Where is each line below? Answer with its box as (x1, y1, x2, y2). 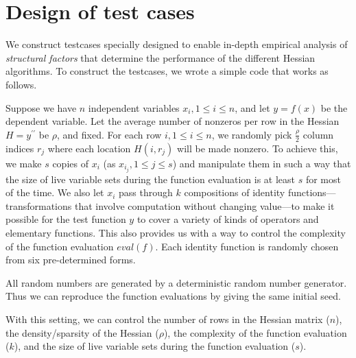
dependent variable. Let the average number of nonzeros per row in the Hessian (5, 114, 340, 128)
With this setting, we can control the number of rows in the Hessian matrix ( (5, 311, 330, 326)
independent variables (88, 100, 180, 115)
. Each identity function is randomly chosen (155, 239, 339, 253)
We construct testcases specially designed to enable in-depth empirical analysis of (5, 37, 348, 51)
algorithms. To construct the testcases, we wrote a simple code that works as (5, 64, 329, 78)
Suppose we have (5, 100, 77, 115)
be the (320, 100, 348, 115)
